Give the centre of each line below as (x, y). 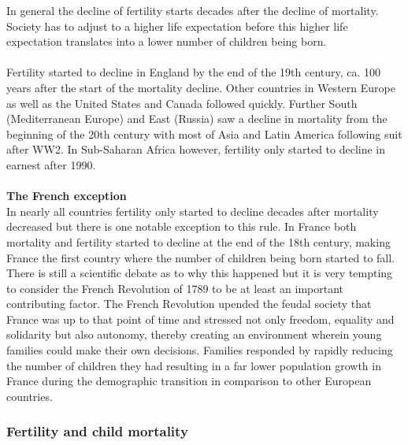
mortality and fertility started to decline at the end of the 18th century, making (198, 241)
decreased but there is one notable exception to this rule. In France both (182, 226)
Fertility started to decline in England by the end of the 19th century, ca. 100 (194, 72)
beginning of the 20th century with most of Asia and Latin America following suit (204, 133)
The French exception (67, 196)
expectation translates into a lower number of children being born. (167, 41)
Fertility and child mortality (97, 431)
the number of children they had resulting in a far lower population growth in (194, 365)
